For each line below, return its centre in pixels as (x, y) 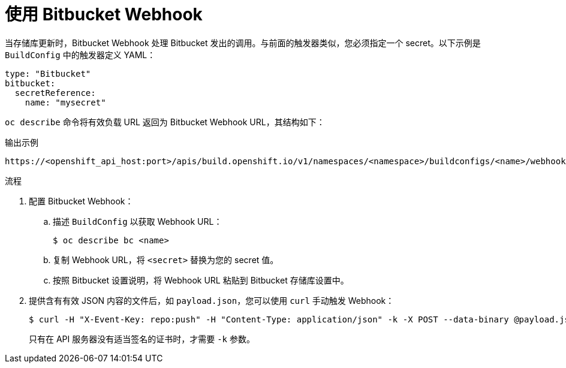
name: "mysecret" (65, 102)
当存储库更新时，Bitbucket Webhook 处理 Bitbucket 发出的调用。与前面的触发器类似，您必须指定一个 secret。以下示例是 (243, 43)
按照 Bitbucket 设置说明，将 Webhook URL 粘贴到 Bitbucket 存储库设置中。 (201, 280)
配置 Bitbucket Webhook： (81, 201)
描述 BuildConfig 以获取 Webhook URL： (138, 221)
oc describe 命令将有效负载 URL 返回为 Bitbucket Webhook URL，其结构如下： (165, 122)
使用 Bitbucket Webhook (104, 14)
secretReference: (55, 93)
